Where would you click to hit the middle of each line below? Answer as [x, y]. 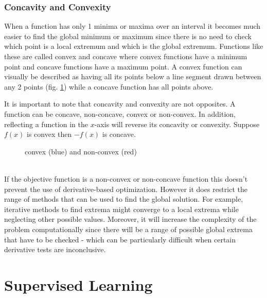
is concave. [119, 134]
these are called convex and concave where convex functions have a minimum [126, 56]
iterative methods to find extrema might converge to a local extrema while [121, 209]
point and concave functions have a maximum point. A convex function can [123, 66]
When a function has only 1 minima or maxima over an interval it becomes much [132, 26]
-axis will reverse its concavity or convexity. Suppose [177, 124]
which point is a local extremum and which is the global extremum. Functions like [134, 46]
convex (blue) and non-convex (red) [81, 151]
